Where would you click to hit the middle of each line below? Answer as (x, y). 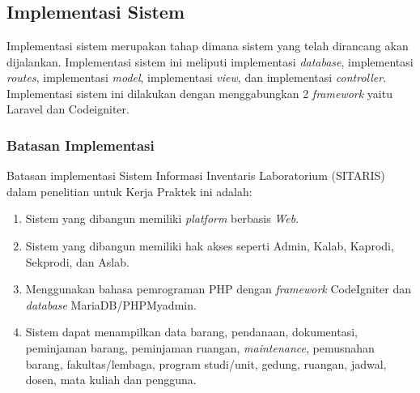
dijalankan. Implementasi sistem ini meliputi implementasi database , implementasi (210, 61)
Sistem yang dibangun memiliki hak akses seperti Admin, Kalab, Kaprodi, (210, 245)
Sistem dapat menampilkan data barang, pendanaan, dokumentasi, (191, 332)
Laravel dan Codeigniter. (68, 109)
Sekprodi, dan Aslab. (77, 261)
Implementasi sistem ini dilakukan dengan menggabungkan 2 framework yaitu (199, 93)
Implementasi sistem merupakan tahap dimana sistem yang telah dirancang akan (208, 45)
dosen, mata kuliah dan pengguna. (111, 380)
